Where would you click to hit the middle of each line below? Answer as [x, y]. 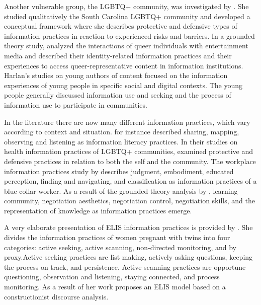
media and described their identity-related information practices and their [118, 55]
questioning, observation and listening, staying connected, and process [112, 277]
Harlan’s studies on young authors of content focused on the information [116, 75]
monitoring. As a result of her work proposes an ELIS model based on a [115, 287]
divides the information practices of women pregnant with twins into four [117, 237]
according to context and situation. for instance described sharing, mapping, [122, 132]
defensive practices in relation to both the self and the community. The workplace [130, 161]
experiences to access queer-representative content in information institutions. [124, 65]
